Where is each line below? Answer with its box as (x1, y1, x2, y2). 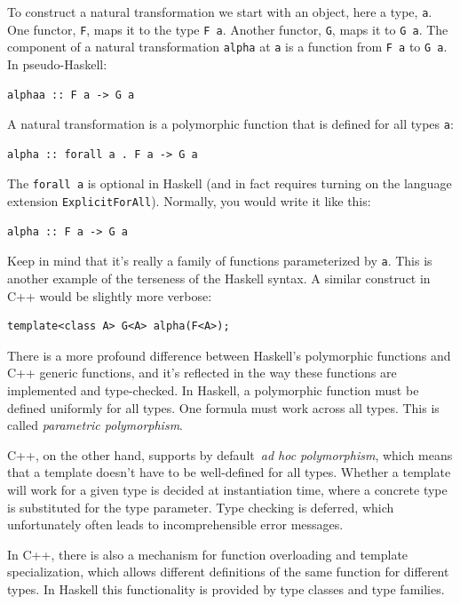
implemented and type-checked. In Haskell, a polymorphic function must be (7, 380, 419, 399)
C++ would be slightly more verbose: (7, 286, 212, 305)
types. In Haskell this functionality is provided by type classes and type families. (7, 579, 445, 598)
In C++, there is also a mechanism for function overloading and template (7, 544, 408, 563)
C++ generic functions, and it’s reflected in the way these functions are (7, 363, 397, 382)
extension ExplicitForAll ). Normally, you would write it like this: (7, 192, 371, 211)
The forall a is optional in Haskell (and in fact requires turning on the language (7, 174, 452, 193)
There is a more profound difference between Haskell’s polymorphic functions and (7, 346, 451, 364)
